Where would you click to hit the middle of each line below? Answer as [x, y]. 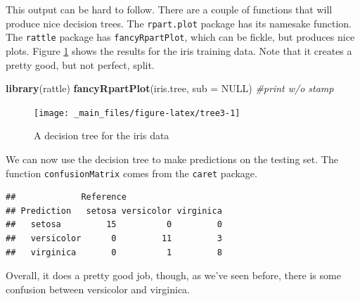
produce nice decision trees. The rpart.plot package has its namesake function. [179, 23]
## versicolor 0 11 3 [114, 238]
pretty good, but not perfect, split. [80, 64]
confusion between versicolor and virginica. [98, 289]
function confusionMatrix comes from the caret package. [131, 173]
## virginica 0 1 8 [114, 252]
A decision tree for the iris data [102, 135]
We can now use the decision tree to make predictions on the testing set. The [172, 159]
